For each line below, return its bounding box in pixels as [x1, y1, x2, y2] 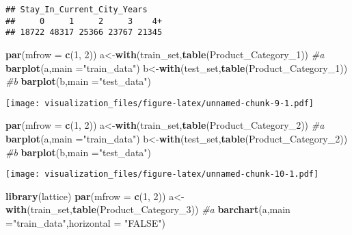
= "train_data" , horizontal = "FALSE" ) [5, 216, 166, 230]
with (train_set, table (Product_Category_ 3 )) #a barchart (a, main [5, 202, 290, 217]
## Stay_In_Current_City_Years [5, 5, 148, 14]
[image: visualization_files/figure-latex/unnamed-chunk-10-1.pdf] [5, 169, 319, 180]
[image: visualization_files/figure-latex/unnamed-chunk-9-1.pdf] [5, 98, 314, 108]
